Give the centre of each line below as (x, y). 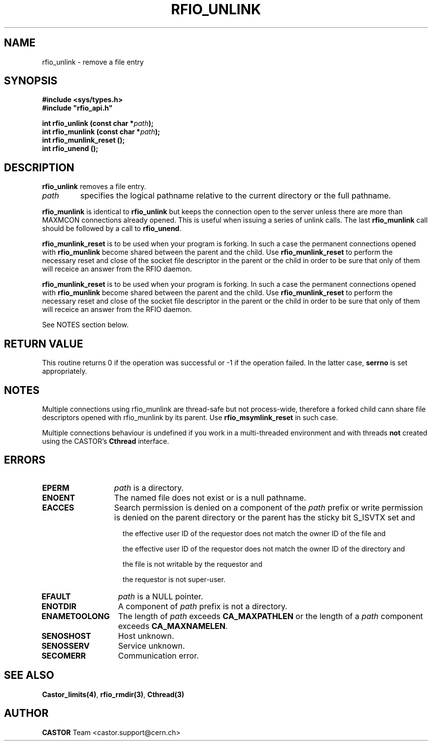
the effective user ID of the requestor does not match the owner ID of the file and (254, 533)
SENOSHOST (66, 636)
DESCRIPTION (39, 167)
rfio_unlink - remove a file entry (93, 62)
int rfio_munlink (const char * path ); (101, 132)
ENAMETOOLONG (76, 616)
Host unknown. (146, 636)
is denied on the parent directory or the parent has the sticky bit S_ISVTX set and (265, 517)
